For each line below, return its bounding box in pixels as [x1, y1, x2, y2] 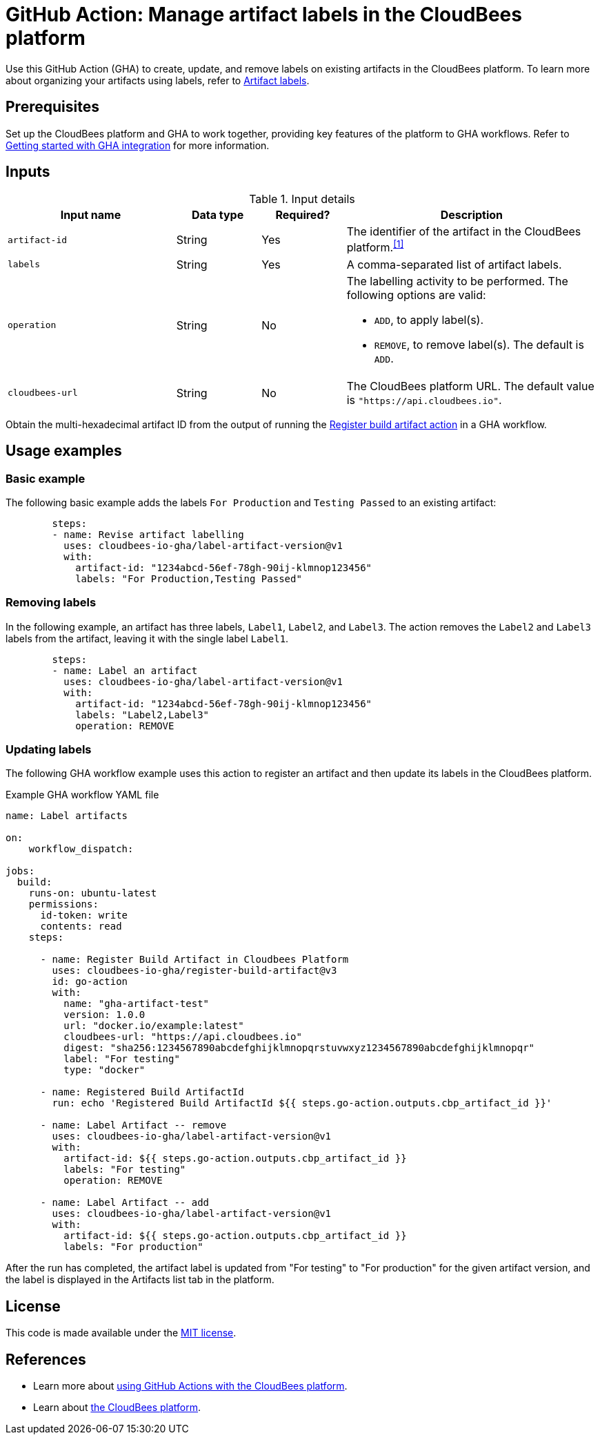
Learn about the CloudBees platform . [33, 1401, 201, 1414]
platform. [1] [346, 238, 404, 255]
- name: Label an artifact [52, 664, 198, 676]
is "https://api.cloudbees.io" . [346, 392, 502, 407]
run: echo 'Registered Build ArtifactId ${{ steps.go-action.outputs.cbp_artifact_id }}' [52, 1097, 552, 1109]
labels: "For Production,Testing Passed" [75, 573, 302, 584]
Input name [60, 208, 121, 222]
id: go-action [52, 976, 128, 988]
